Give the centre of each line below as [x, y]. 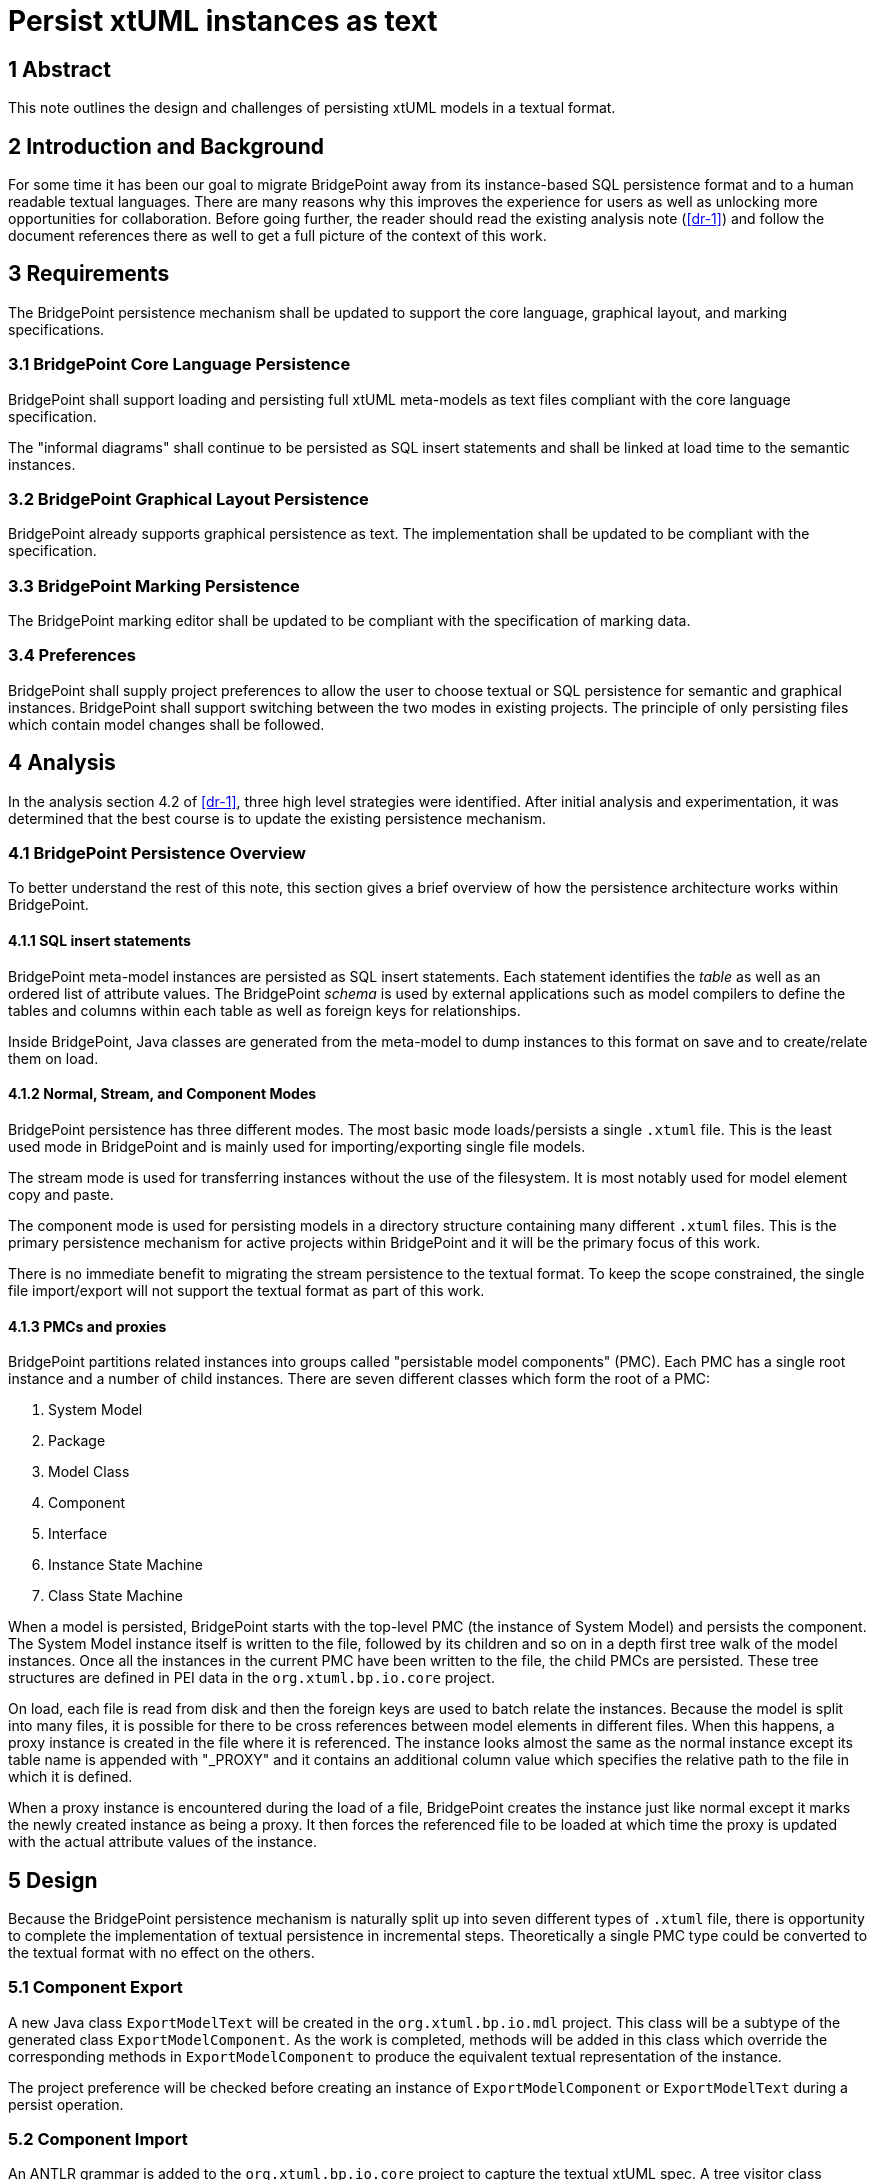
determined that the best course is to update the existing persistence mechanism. [277, 818]
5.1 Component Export [95, 1987]
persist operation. [66, 2104]
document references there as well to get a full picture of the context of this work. [277, 236]
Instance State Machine [125, 1565]
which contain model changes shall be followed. [166, 724]
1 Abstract [59, 69]
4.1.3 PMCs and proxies [87, 1326]
